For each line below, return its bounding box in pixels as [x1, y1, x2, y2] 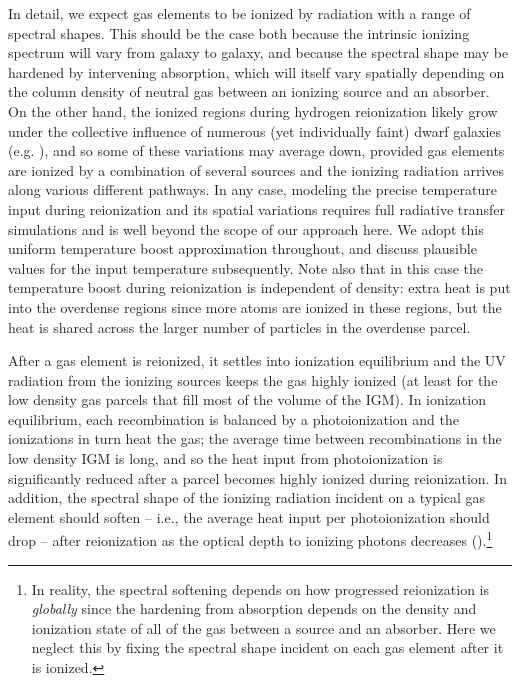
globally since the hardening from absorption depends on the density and [31, 598, 477, 619]
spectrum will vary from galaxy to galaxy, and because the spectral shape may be [8, 42, 509, 63]
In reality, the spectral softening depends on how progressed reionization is [31, 578, 490, 599]
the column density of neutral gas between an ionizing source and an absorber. [8, 81, 490, 102]
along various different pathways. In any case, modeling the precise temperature [8, 179, 497, 200]
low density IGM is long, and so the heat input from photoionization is [8, 448, 443, 469]
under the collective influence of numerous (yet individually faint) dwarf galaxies [8, 120, 502, 141]
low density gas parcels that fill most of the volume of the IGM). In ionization [8, 389, 486, 410]
